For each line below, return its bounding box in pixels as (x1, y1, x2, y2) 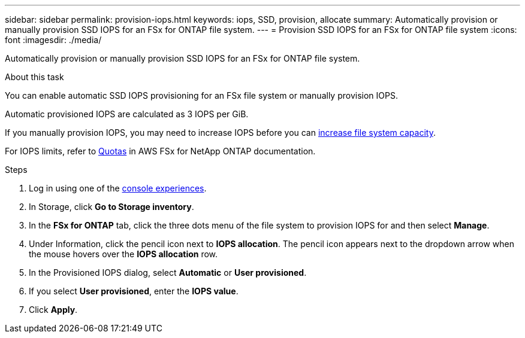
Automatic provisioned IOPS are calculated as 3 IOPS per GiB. (5, 109, 249, 119)
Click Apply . (29, 304, 78, 315)
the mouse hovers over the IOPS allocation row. (29, 249, 218, 259)
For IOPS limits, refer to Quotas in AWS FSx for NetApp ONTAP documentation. (5, 146, 316, 156)
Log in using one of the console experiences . (29, 183, 207, 193)
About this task (5, 72, 64, 82)
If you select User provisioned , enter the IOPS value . (29, 286, 239, 296)
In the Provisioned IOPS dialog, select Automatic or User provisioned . (29, 267, 307, 278)
